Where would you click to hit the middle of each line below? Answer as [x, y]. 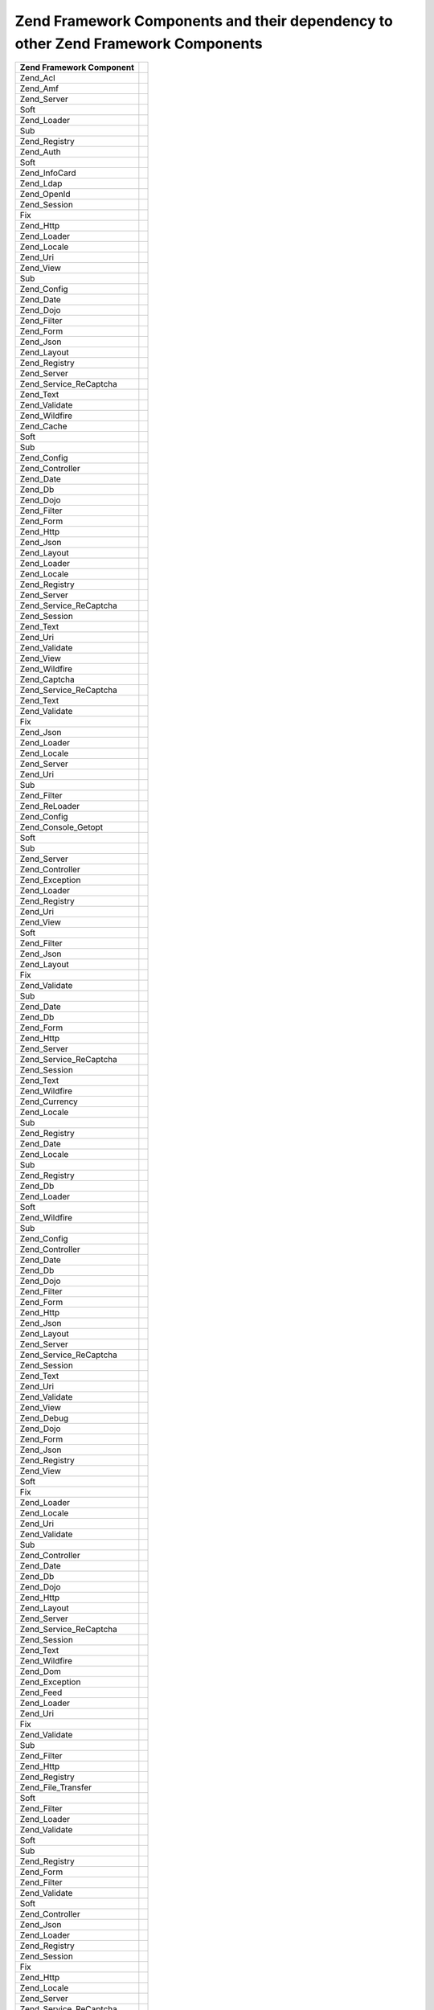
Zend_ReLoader [50, 806]
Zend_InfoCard [48, 173]
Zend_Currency [49, 1101]
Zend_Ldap [41, 183]
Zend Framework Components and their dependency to [204, 21]
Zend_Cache [43, 426]
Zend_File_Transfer [56, 1787]
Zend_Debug [44, 1418]
